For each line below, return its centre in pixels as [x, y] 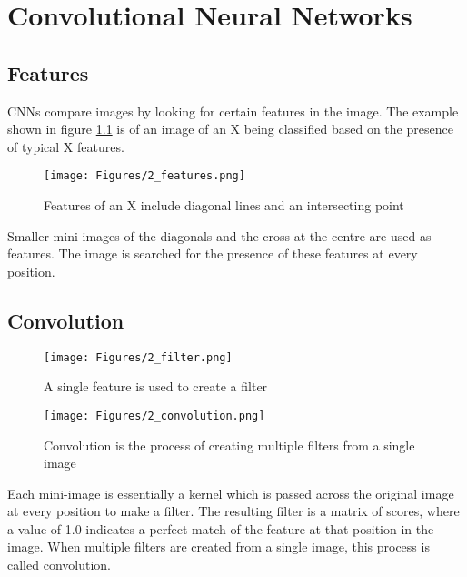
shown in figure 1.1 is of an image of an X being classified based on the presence [230, 129]
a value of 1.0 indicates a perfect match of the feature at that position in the [221, 528]
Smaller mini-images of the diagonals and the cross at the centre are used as [219, 235]
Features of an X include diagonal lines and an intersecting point [224, 205]
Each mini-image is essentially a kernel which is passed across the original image [231, 493]
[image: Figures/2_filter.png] [138, 357]
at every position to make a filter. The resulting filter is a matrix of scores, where [233, 511]
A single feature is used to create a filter [156, 386]
